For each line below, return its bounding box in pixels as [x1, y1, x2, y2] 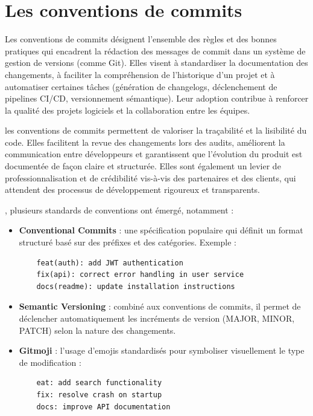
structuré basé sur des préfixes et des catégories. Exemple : [19, 236, 237, 249]
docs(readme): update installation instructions [36, 282, 235, 291]
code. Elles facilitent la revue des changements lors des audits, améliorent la [5, 135, 285, 148]
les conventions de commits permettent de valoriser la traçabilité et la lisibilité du [5, 124, 307, 137]
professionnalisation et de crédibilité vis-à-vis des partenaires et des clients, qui [5, 171, 296, 184]
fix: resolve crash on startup [36, 390, 162, 399]
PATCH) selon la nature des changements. [19, 323, 176, 336]
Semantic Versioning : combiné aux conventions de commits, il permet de [19, 300, 301, 313]
